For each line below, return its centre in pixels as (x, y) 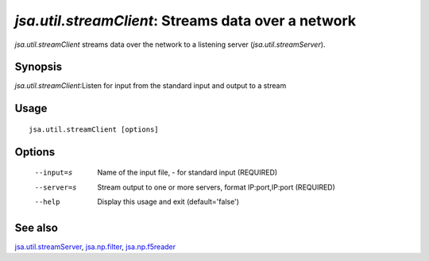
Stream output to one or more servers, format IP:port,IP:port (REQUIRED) (216, 187)
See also (37, 227)
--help (47, 202)
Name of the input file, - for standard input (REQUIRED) (187, 173)
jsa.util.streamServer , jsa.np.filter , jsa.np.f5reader (95, 247)
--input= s (54, 173)
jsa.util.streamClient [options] (94, 129)
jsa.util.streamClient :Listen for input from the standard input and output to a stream (151, 86)
